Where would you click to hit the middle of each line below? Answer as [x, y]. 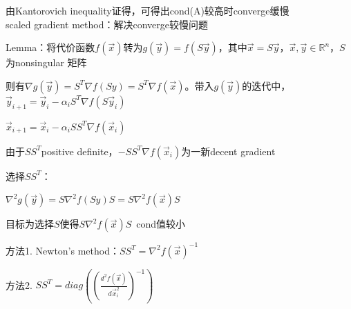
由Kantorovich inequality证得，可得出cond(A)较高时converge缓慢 [148, 10]
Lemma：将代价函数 [50, 47]
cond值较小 [161, 224]
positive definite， [79, 151]
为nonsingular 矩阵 [46, 62]
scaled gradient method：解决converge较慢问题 [107, 24]
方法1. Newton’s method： [63, 250]
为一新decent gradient [228, 151]
